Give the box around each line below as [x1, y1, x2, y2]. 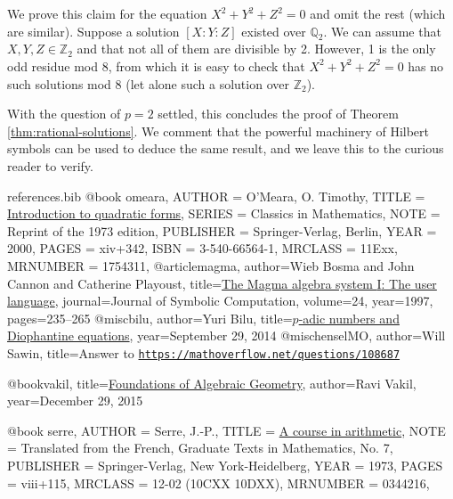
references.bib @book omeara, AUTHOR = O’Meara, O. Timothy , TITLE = [7, 186, 425, 205]
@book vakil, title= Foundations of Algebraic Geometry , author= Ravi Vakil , [7, 373, 417, 392]
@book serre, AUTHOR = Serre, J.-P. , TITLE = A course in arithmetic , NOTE [7, 421, 446, 439]
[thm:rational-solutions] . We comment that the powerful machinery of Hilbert [7, 121, 430, 140]
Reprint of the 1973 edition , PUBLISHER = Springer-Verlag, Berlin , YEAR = [7, 221, 437, 240]
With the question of [7, 104, 121, 123]
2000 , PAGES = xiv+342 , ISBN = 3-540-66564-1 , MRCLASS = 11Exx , [7, 239, 398, 258]
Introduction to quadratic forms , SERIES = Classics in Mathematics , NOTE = [7, 204, 441, 223]
